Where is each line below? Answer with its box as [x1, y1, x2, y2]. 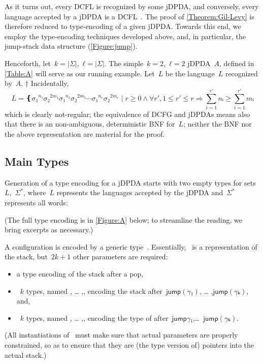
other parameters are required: [73, 251, 168, 262]
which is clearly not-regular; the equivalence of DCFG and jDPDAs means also [5, 108, 250, 119]
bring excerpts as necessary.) [5, 224, 93, 235]
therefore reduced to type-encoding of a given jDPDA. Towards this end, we [5, 21, 241, 32]
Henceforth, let [5, 57, 51, 68]
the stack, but [5, 251, 48, 262]
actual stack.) [5, 349, 47, 360]
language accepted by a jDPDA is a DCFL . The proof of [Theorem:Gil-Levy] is [5, 11, 254, 21]
